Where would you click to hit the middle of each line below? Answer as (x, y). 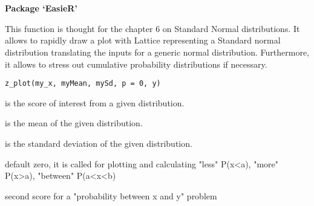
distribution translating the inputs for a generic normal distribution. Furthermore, (157, 52)
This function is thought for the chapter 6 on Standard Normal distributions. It (152, 28)
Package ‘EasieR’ (41, 8)
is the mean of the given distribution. (74, 123)
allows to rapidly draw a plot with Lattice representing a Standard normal (143, 40)
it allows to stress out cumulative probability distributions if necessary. (136, 64)
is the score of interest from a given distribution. (95, 102)
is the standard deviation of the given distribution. (99, 143)
